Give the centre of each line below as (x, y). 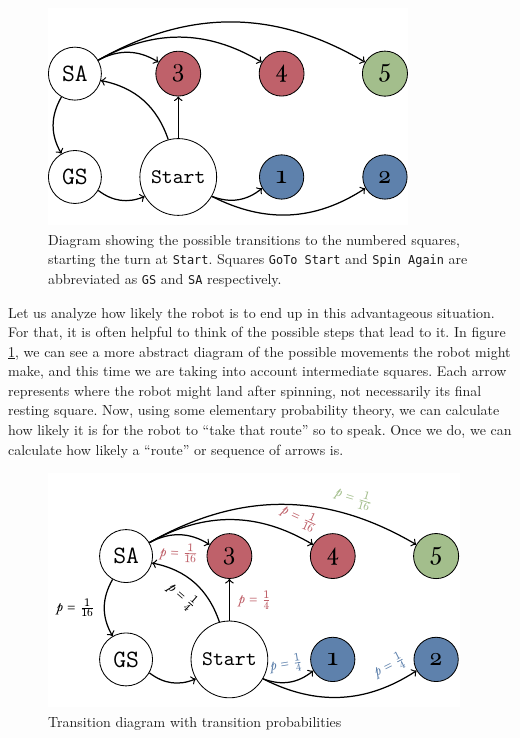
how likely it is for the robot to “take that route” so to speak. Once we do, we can (260, 429)
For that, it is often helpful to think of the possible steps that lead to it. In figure (257, 331)
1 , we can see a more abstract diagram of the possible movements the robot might (259, 350)
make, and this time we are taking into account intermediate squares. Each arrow (257, 370)
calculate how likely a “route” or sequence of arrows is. (176, 448)
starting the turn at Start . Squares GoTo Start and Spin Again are (258, 258)
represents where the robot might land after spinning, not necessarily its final (245, 389)
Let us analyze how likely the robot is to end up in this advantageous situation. (251, 311)
